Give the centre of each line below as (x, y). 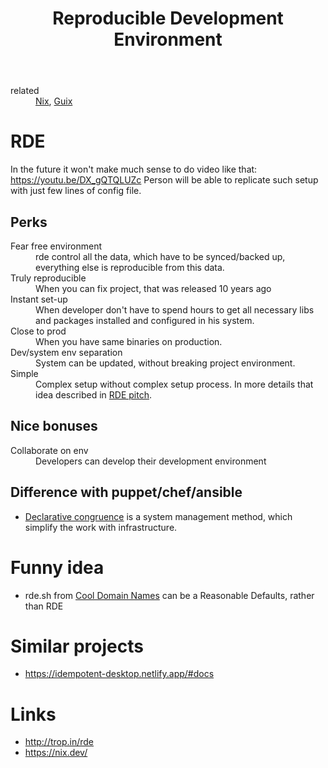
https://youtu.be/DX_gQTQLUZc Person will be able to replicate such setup (164, 180)
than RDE (44, 606)
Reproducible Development (168, 18)
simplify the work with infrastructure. (101, 527)
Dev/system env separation (66, 352)
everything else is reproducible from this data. (130, 267)
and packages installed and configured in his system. (145, 320)
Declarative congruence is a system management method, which (158, 516)
